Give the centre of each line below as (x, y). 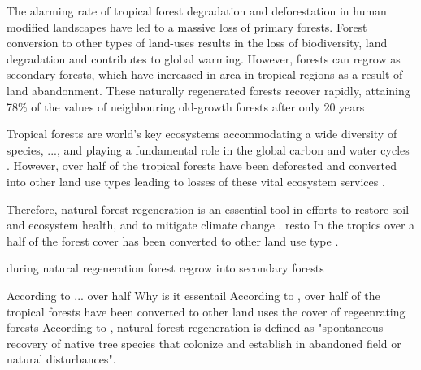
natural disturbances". (61, 359)
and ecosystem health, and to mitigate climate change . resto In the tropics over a (211, 225)
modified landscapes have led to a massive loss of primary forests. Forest (187, 26)
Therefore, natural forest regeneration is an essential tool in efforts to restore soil (208, 209)
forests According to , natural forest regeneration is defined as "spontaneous (195, 327)
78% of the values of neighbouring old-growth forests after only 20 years (186, 106)
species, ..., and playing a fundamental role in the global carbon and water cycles (208, 149)
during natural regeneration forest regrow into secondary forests (165, 268)
